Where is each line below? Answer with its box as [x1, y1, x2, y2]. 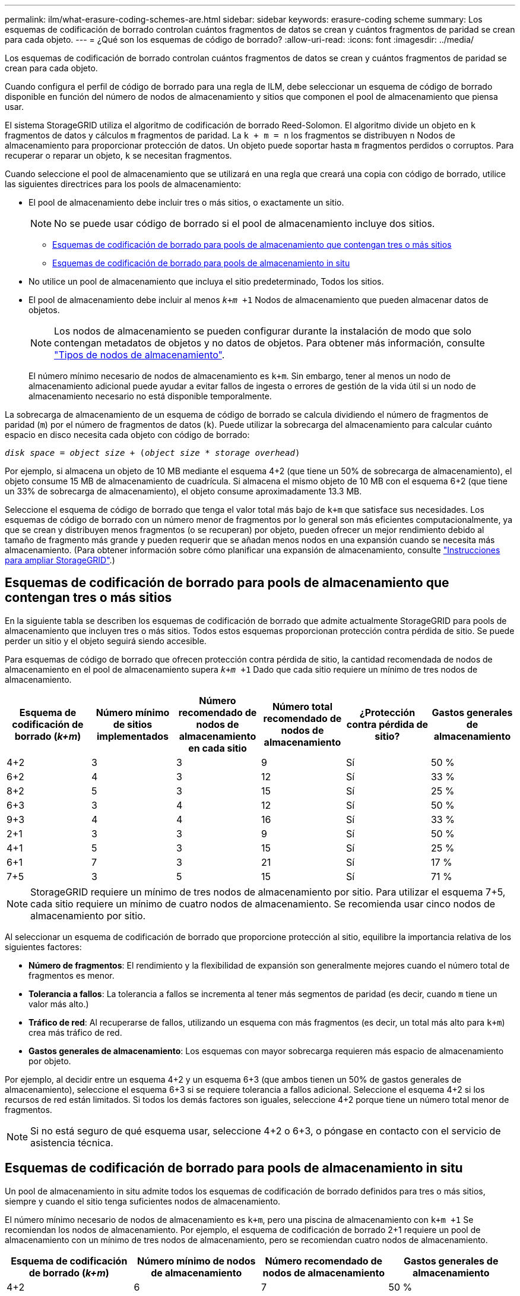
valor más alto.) [28, 998, 89, 1009]
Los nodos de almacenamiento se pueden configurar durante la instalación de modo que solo [54, 325, 472, 337]
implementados [96, 730, 169, 742]
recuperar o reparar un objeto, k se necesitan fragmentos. [5, 150, 232, 160]
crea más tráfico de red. [28, 1027, 122, 1038]
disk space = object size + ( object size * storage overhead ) [5, 448, 300, 458]
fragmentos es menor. [28, 970, 115, 980]
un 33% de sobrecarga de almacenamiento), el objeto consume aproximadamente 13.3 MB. [5, 486, 362, 496]
